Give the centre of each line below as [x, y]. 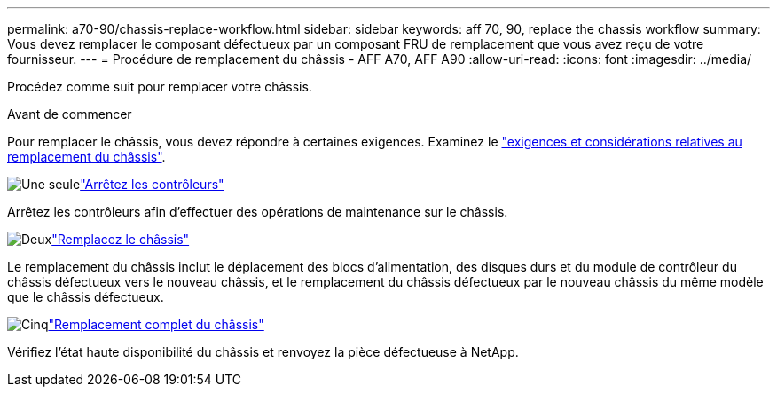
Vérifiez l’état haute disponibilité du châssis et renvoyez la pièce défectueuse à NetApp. [263, 352]
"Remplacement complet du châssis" [156, 324]
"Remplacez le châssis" [121, 239]
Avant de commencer [70, 114]
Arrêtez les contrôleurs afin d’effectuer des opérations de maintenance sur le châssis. [258, 212]
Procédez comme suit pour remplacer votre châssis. [160, 87]
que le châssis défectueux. [86, 297]
